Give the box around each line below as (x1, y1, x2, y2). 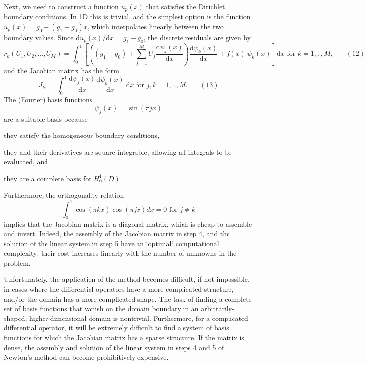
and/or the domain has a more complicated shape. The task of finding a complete (4, 293, 252, 304)
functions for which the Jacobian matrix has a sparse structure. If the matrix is (4, 332, 244, 342)
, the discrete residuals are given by (143, 32, 251, 43)
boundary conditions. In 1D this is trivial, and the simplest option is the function (4, 11, 251, 22)
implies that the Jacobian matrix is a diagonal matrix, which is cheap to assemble (4, 219, 252, 229)
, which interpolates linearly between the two (87, 21, 224, 32)
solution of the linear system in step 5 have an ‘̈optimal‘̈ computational (4, 238, 219, 248)
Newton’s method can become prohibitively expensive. (4, 352, 169, 362)
